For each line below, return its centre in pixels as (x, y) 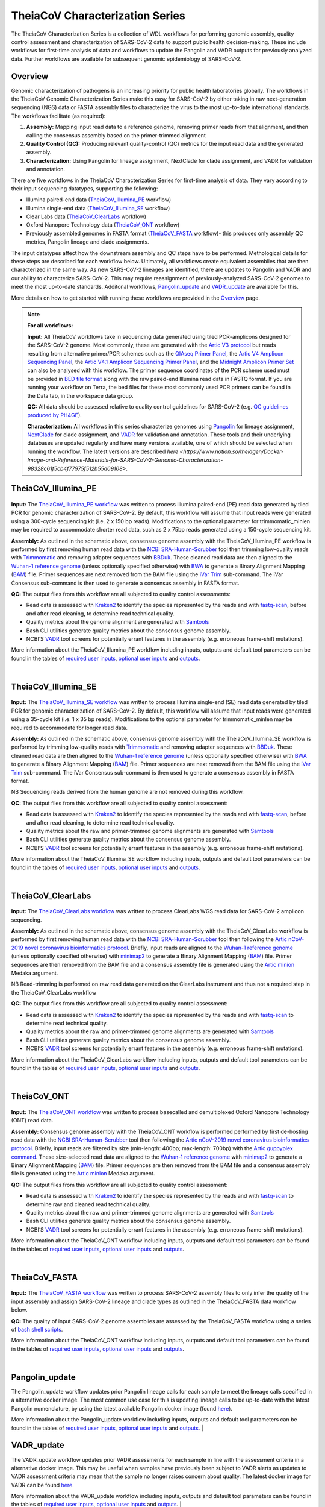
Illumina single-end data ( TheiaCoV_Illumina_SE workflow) (98, 208)
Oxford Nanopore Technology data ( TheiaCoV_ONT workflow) (103, 225)
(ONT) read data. (32, 1121)
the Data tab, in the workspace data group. (80, 395)
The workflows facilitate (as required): (58, 116)
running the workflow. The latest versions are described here (103, 451)
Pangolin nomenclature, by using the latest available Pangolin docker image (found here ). (122, 1408)
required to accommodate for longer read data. (70, 728)
